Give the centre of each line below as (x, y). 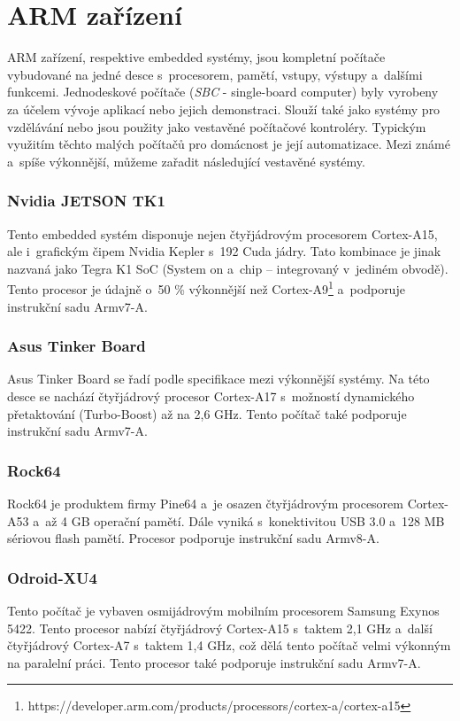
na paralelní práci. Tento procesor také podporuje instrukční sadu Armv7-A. (214, 662)
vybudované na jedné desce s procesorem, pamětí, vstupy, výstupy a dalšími (215, 74)
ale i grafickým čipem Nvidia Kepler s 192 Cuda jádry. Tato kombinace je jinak (224, 251)
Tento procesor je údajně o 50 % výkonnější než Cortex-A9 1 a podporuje (206, 287)
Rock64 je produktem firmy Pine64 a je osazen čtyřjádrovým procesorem (205, 503)
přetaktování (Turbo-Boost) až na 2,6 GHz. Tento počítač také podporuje (207, 413)
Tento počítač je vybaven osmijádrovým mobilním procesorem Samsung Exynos (223, 610)
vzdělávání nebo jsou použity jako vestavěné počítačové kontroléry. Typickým (217, 126)
